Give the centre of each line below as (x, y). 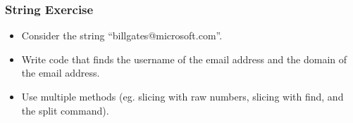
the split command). (65, 110)
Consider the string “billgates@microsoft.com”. (122, 35)
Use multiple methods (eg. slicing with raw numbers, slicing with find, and (182, 96)
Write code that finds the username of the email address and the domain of (184, 59)
